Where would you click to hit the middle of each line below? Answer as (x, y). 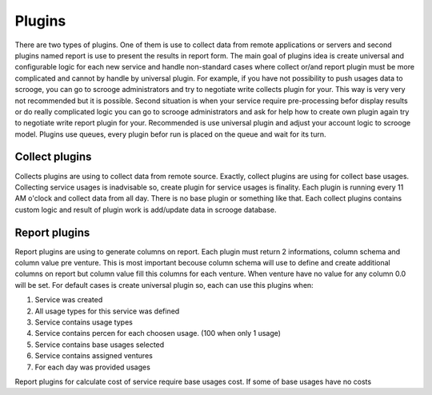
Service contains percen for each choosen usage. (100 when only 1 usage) (158, 333)
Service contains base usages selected (100, 345)
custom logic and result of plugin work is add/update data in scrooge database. (146, 209)
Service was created (69, 300)
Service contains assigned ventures (94, 356)
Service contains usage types (84, 322)
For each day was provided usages (93, 367)
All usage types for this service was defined (107, 311)
